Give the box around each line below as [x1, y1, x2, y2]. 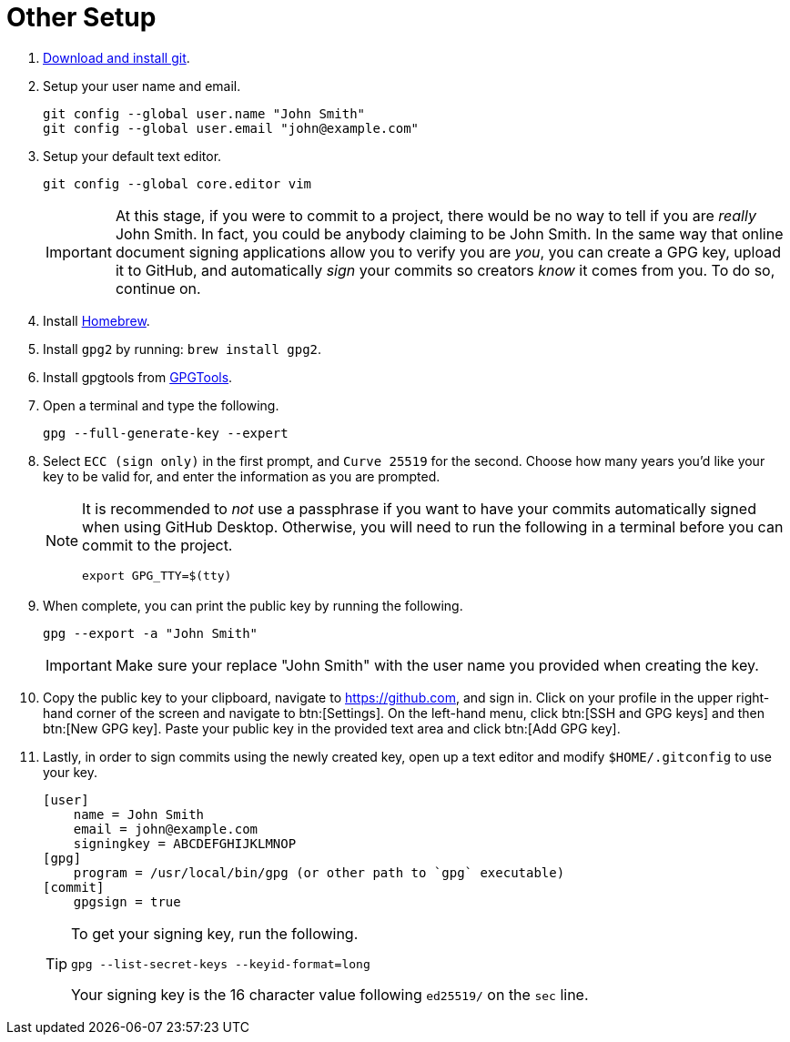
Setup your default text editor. [43, 147, 222, 164]
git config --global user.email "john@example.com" [43, 120, 420, 136]
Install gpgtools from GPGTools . [43, 369, 233, 385]
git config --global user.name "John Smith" [43, 106, 366, 121]
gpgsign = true [73, 894, 181, 909]
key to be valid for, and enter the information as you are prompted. [43, 468, 441, 484]
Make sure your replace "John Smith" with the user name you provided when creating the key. [115, 655, 759, 674]
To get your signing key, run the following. [71, 924, 359, 943]
